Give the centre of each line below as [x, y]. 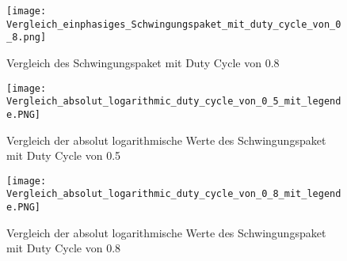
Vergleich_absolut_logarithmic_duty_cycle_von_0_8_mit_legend [174, 194]
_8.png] [27, 38]
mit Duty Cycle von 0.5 [64, 155]
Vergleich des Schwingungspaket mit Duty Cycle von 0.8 [143, 62]
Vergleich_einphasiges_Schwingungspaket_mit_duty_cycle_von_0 [174, 24]
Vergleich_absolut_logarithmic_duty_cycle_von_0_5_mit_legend [174, 102]
